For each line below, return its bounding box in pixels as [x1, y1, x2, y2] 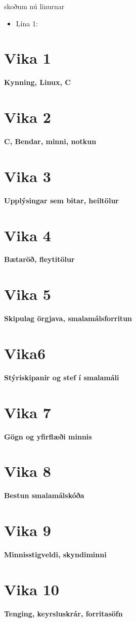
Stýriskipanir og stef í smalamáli [4, 372, 119, 382]
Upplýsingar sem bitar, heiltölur [4, 195, 119, 205]
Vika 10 [4, 579, 59, 599]
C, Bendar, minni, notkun [4, 136, 97, 147]
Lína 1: [16, 18, 38, 28]
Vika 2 [4, 107, 51, 127]
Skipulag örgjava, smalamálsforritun [4, 313, 132, 324]
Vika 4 [4, 225, 51, 245]
